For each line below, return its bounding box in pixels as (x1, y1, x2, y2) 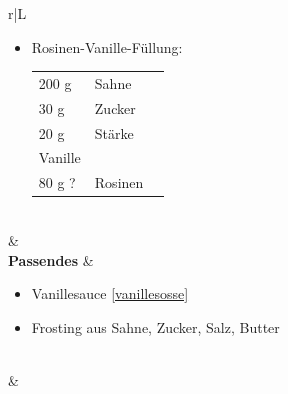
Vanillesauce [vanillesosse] (31, 283, 189, 304)
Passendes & (8, 249, 94, 270)
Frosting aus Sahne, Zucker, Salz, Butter (31, 316, 280, 337)
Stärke (94, 122, 134, 143)
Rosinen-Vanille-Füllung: (31, 36, 183, 57)
